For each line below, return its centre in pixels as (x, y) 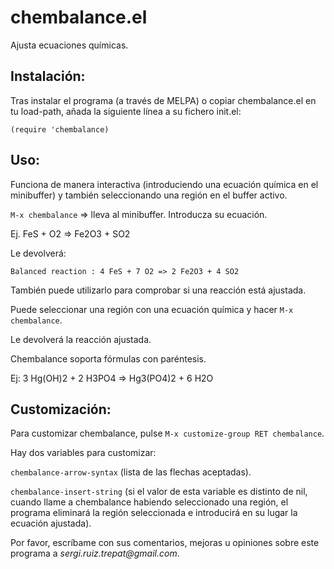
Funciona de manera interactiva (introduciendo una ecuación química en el (164, 184)
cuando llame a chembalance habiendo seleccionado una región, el (149, 502)
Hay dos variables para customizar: (83, 453)
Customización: (61, 409)
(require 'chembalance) (60, 129)
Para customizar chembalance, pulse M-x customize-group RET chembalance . (167, 433)
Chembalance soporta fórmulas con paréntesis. (108, 358)
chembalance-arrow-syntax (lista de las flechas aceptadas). (131, 472)
